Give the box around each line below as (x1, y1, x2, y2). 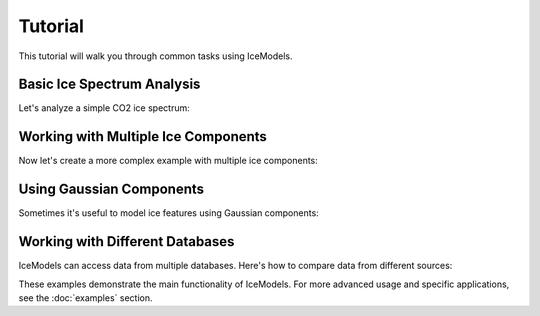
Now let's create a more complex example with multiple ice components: (18, 155, 319, 167)
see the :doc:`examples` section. (18, 291, 153, 304)
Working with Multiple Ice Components (18, 128, 267, 145)
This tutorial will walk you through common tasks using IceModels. (18, 50, 293, 62)
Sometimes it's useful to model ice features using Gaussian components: (18, 207, 319, 219)
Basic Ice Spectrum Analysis (18, 76, 201, 93)
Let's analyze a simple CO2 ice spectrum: (18, 102, 190, 114)
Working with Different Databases (18, 233, 235, 250)
